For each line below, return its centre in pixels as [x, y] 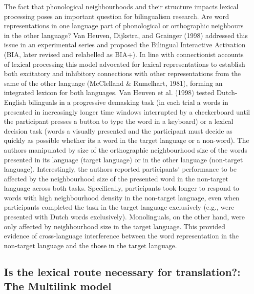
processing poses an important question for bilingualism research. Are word [116, 16]
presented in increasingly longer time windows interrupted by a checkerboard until [127, 111]
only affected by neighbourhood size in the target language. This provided [115, 226]
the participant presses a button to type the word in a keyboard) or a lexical [119, 121]
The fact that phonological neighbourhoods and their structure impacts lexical [121, 6]
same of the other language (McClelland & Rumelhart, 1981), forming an [113, 83]
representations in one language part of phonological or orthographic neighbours [124, 26]
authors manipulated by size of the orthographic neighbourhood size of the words [126, 149]
